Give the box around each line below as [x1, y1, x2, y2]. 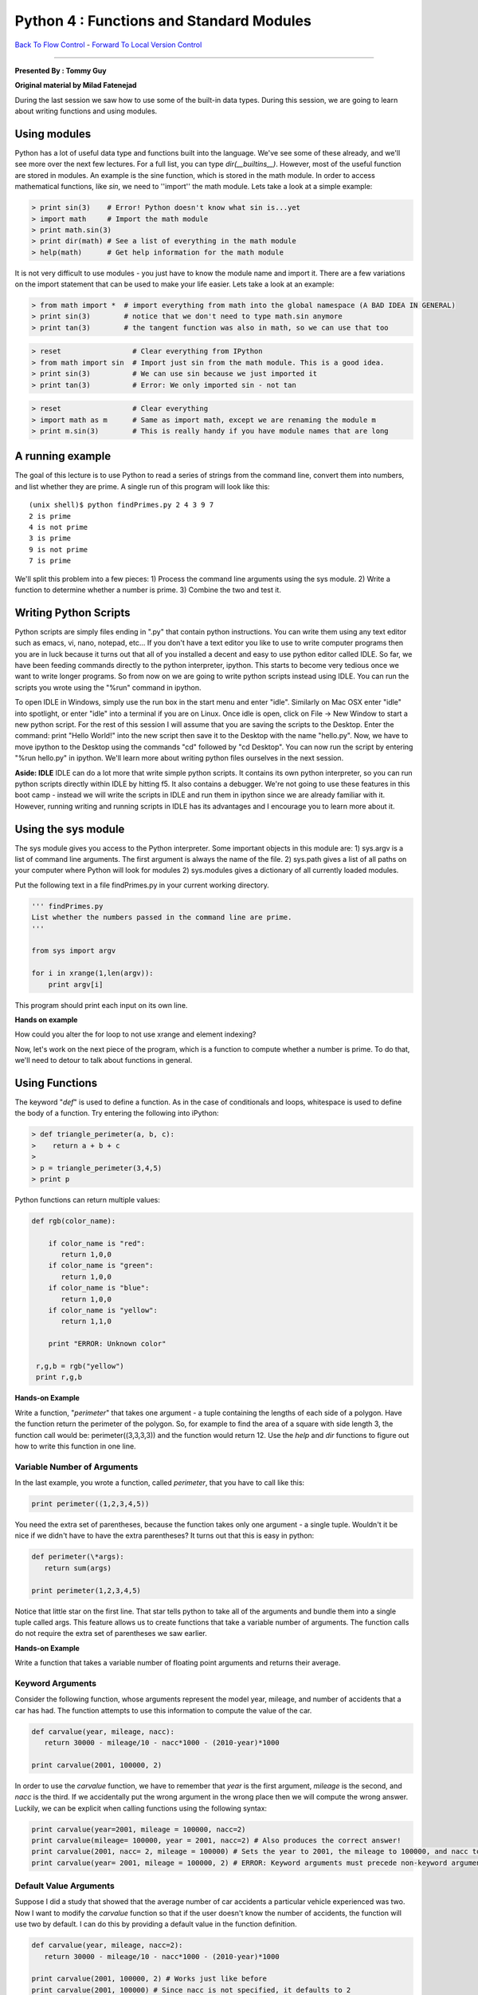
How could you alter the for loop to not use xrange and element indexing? [14, 1029, 257, 1039]
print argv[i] [48, 980, 104, 989]
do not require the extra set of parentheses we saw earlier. [14, 1629, 207, 1638]
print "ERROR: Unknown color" [48, 1339, 167, 1349]
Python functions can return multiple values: [14, 1195, 161, 1204]
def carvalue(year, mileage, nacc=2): [31, 1941, 183, 1950]
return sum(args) [44, 1563, 112, 1572]
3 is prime [29, 534, 72, 543]
